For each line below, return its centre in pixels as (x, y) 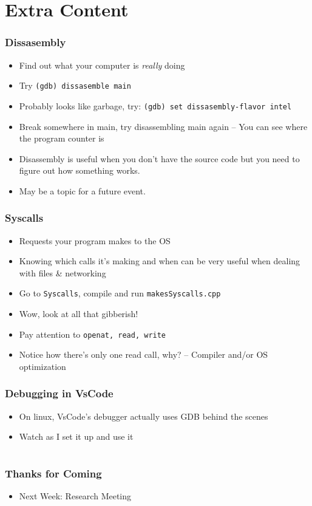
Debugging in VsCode (59, 393)
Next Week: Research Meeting (75, 496)
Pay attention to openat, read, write (93, 334)
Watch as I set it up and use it (76, 436)
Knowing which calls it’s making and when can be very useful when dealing (160, 261)
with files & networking (63, 272)
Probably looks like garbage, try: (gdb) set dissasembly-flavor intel (155, 105)
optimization (42, 366)
